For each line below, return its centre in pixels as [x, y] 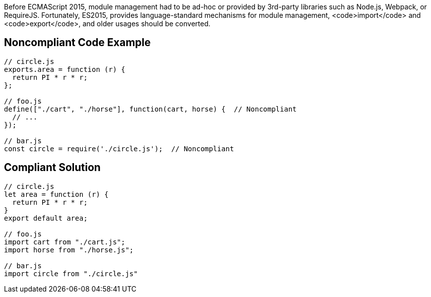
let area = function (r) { [56, 194]
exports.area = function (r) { [65, 69]
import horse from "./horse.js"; [69, 250]
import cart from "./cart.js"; [65, 242]
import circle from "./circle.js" [71, 273]
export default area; [46, 218]
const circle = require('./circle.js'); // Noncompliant [119, 148]
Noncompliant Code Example [77, 43]
